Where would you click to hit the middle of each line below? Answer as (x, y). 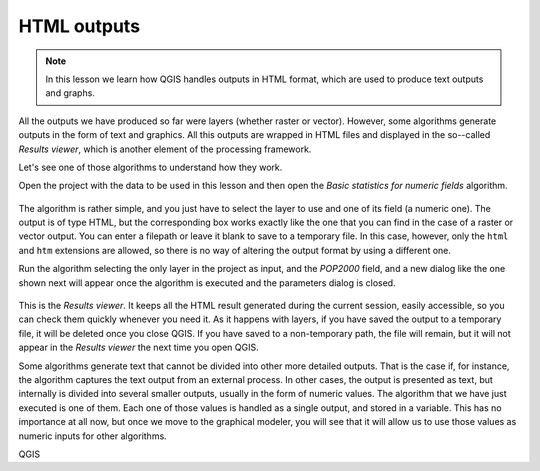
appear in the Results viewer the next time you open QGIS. (138, 347)
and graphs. (70, 93)
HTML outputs (79, 26)
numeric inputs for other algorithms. (92, 436)
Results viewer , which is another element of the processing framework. (165, 149)
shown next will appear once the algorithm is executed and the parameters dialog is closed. (207, 282)
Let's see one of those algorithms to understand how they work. (150, 167)
